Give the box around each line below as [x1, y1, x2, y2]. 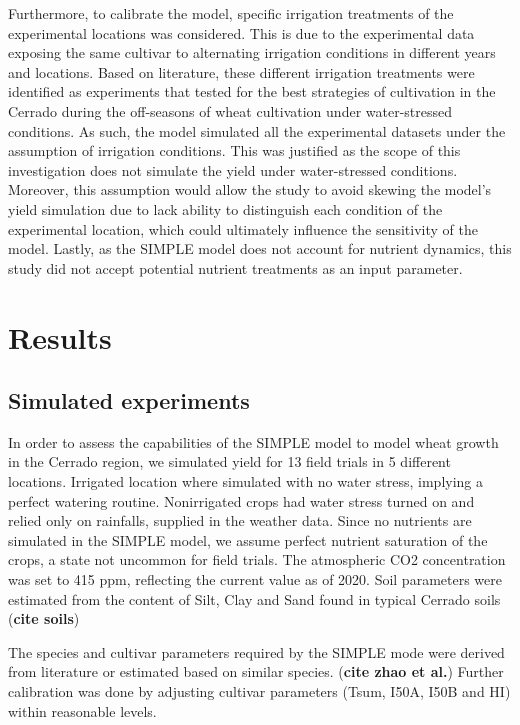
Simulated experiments [8, 385, 250, 416]
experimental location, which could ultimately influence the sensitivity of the [8, 218, 478, 239]
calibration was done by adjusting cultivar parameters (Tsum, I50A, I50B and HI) [8, 681, 511, 702]
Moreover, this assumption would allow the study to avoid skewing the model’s [8, 179, 492, 200]
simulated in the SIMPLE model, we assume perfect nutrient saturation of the [8, 529, 488, 550]
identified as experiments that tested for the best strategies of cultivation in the [8, 81, 496, 102]
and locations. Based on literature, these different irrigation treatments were [8, 61, 475, 82]
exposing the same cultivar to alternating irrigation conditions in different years [8, 42, 496, 63]
